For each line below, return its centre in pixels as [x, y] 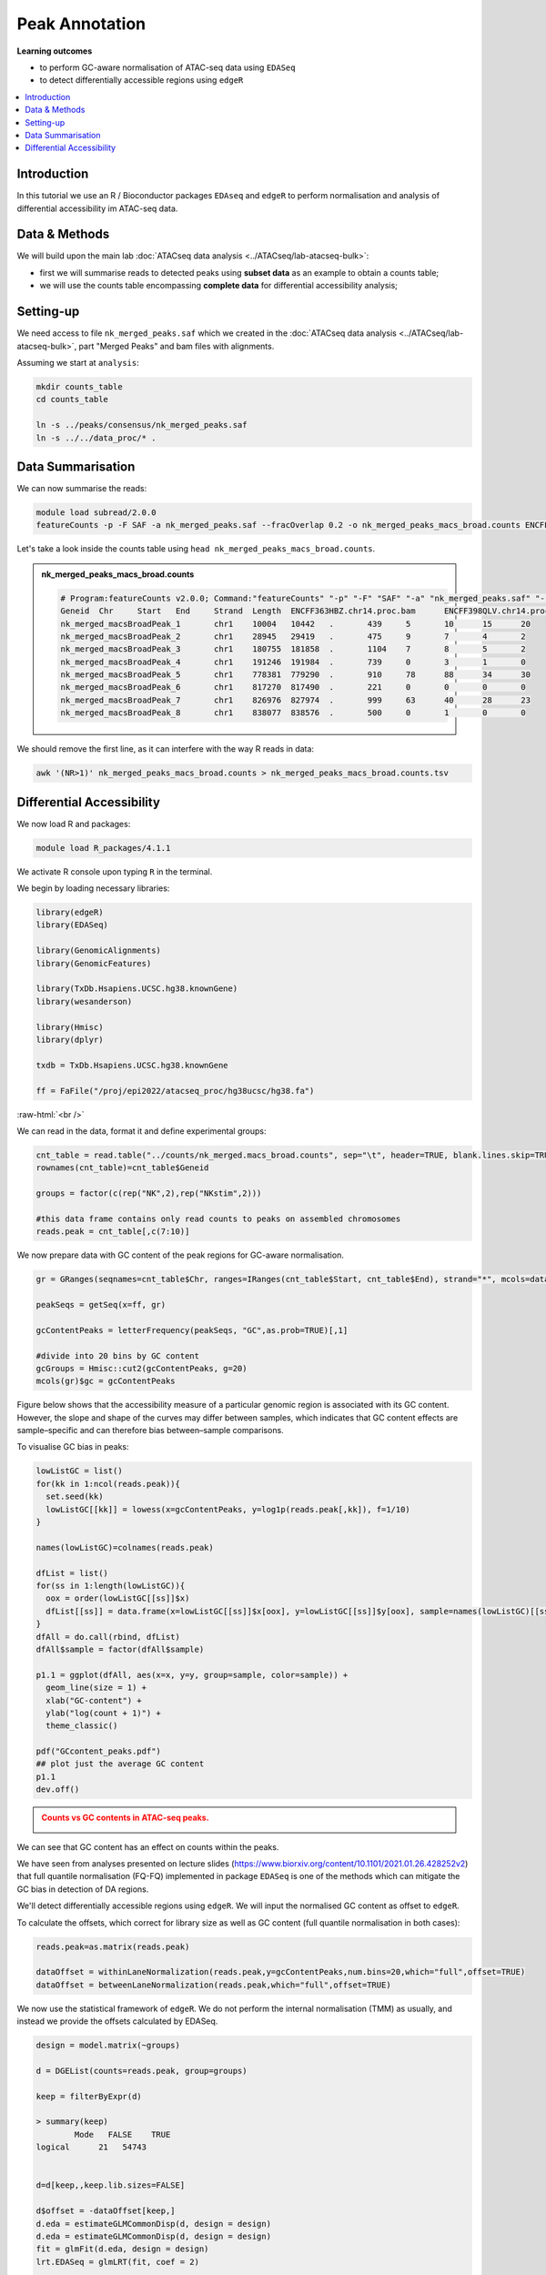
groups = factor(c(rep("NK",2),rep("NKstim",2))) [149, 1193]
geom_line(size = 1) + [96, 1688]
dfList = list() [72, 1573]
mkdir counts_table [79, 386]
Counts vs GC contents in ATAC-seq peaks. [125, 1818]
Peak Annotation [81, 24]
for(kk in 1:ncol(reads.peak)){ [108, 1484]
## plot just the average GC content [120, 1764]
